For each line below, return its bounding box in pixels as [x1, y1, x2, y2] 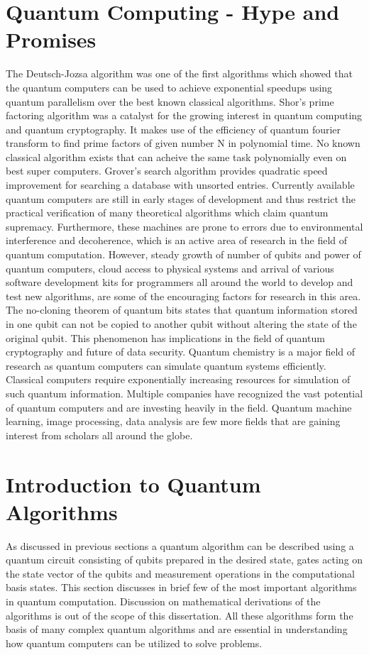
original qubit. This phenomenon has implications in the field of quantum [6, 330, 325, 345]
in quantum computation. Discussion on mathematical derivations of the [6, 594, 321, 609]
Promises [6, 25, 97, 54]
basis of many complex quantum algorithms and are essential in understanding [6, 622, 348, 637]
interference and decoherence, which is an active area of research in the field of [6, 233, 348, 248]
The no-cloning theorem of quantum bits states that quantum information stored [6, 302, 358, 317]
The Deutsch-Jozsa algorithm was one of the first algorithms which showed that [6, 66, 353, 81]
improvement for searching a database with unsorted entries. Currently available [6, 177, 355, 192]
